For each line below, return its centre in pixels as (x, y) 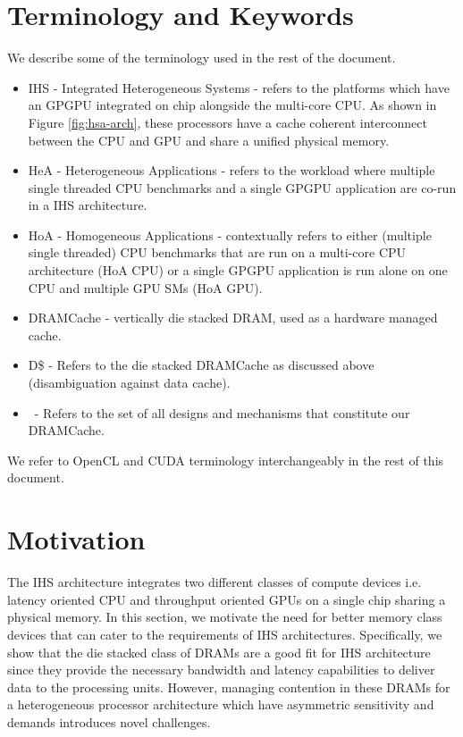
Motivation (76, 539)
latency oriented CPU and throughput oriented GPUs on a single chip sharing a (227, 599)
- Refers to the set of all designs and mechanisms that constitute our (222, 412)
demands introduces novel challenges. (109, 721)
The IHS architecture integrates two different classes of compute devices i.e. (215, 582)
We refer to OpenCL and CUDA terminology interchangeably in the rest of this (226, 460)
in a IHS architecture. (88, 205)
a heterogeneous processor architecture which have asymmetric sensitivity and (221, 704)
